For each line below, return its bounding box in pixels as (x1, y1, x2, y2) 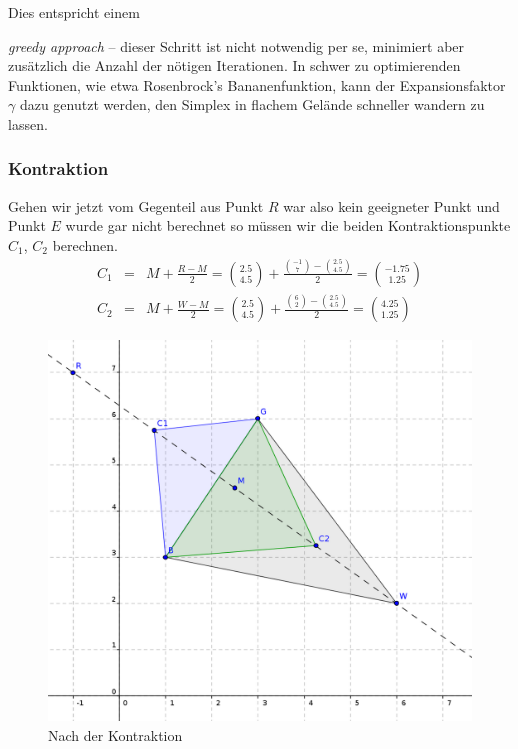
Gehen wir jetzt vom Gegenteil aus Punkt (8, 195, 264, 216)
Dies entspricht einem (8, 2, 140, 22)
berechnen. (52, 234, 119, 255)
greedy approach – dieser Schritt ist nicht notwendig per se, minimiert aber (8, 35, 465, 56)
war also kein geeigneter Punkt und (283, 195, 500, 216)
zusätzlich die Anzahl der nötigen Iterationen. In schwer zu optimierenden (8, 55, 461, 76)
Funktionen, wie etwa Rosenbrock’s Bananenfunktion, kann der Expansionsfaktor (8, 74, 506, 95)
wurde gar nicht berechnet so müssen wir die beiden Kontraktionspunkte (65, 215, 511, 236)
